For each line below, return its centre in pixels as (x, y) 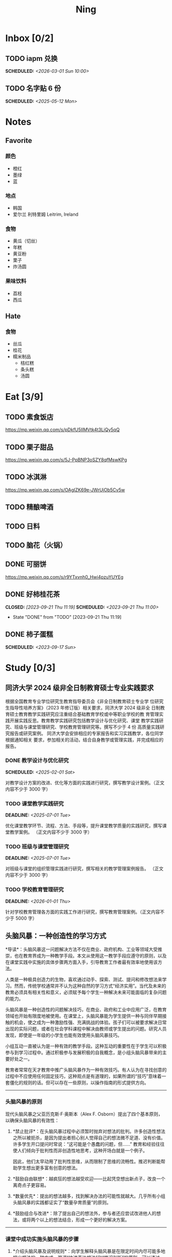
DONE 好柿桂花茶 (33, 594)
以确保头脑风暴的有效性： (32, 1120)
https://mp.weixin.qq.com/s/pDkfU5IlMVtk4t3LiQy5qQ (62, 430)
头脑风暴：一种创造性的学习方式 (56, 936)
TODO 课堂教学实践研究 (35, 803)
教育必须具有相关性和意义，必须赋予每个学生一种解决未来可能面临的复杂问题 (86, 992)
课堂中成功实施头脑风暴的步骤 (42, 1239)
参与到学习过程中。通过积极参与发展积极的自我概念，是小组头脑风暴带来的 (84, 1052)
